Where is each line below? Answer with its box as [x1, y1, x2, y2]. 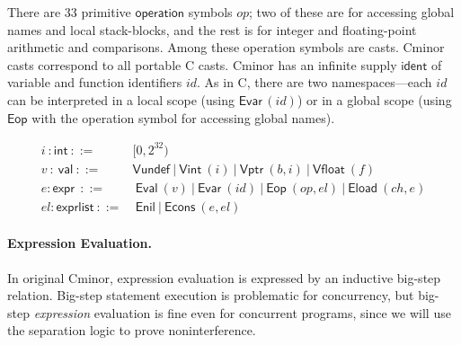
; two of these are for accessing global [249, 3, 455, 21]
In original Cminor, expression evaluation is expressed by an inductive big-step [7, 268, 441, 287]
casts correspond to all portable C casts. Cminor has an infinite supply [7, 55, 397, 74]
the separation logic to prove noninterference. [7, 321, 256, 340]
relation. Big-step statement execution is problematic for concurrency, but [7, 286, 414, 305]
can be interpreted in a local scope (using [7, 90, 235, 109]
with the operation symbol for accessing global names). [31, 108, 335, 127]
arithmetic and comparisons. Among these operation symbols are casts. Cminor [7, 38, 445, 57]
